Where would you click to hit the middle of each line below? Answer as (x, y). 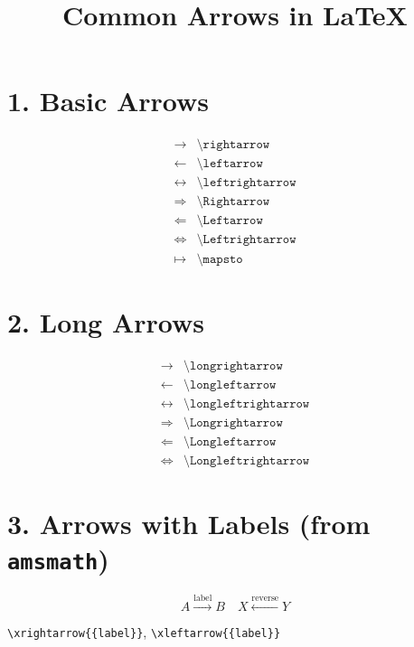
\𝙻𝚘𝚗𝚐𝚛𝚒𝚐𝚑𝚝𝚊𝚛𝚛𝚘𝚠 (233, 422)
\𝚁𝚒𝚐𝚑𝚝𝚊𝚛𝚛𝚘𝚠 (233, 202)
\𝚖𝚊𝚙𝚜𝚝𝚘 (220, 259)
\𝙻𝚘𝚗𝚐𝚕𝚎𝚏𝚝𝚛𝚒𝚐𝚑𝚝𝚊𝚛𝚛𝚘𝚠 (246, 460)
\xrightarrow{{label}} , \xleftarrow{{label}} (144, 632)
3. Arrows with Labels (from (189, 524)
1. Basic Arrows (108, 101)
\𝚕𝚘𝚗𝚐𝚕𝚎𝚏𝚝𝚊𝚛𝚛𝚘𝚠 (230, 384)
